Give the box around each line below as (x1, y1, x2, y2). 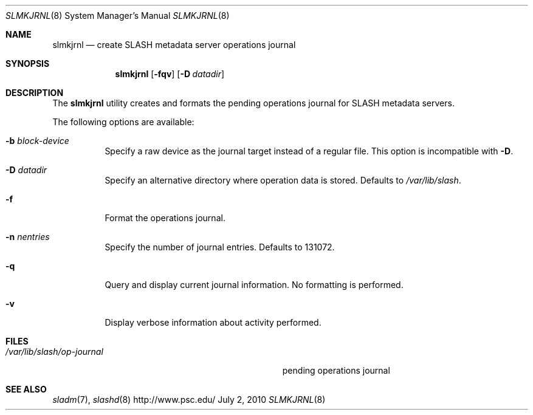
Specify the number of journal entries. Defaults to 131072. (105, 242, 335, 252)
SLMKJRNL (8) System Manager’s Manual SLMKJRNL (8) (5, 10, 230, 21)
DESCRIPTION (5, 87, 64, 98)
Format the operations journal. (105, 213, 225, 223)
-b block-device (5, 135, 69, 146)
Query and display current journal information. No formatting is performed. (105, 280, 404, 290)
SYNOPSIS (5, 58, 50, 69)
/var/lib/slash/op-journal (5, 346, 103, 357)
